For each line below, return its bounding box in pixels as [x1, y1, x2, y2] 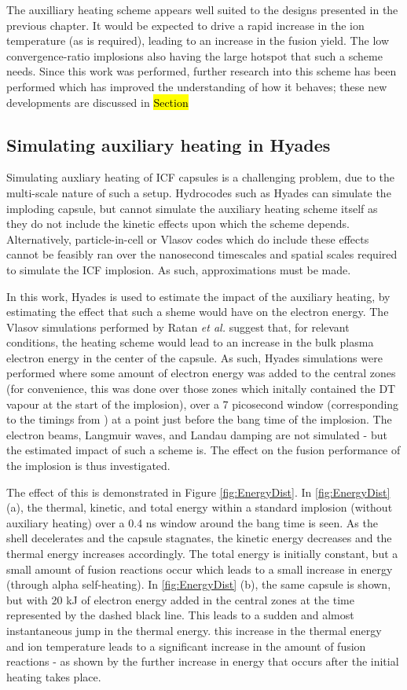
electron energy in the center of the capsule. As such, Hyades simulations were [6, 349, 383, 365]
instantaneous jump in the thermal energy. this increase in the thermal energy [6, 622, 382, 638]
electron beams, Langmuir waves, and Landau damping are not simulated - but [6, 426, 387, 442]
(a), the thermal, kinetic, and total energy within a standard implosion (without [6, 499, 393, 516]
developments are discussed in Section [6, 94, 189, 110]
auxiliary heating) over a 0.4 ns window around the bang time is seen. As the [6, 514, 378, 530]
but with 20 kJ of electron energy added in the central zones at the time [6, 591, 354, 607]
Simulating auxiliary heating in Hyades [6, 132, 331, 156]
